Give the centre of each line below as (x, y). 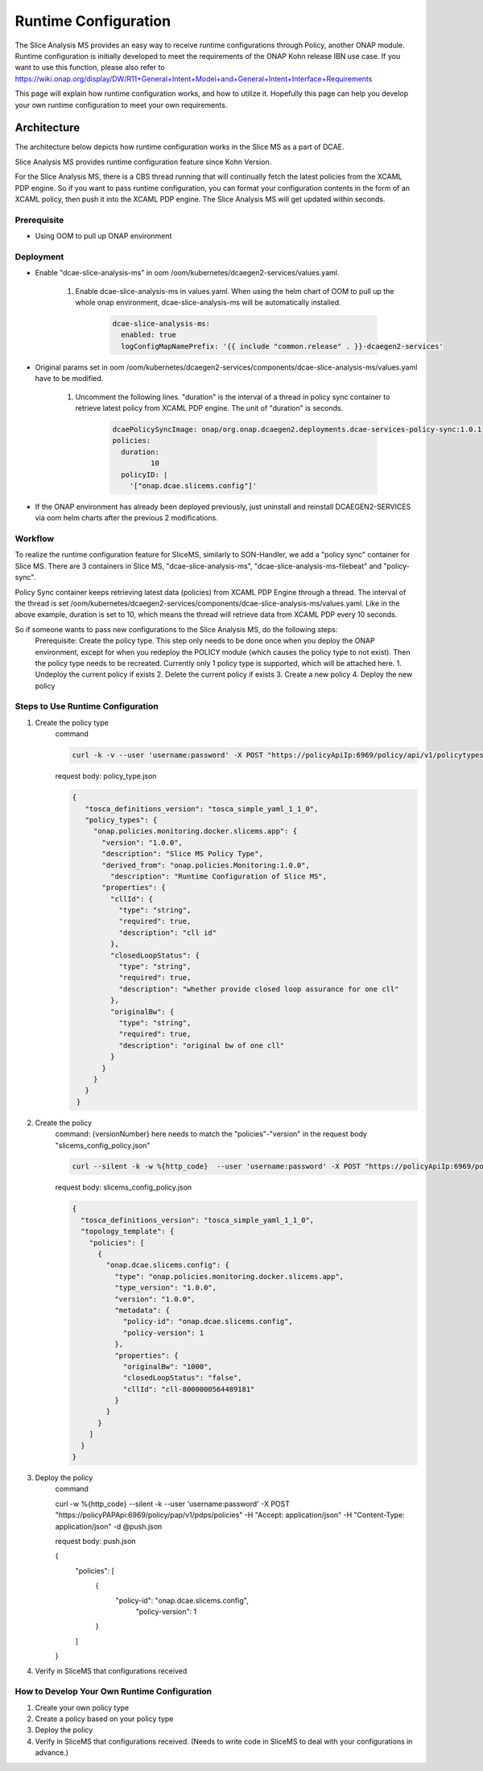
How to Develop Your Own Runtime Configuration (114, 1691)
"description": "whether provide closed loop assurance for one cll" (259, 989)
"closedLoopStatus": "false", (182, 1378)
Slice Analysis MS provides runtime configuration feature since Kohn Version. (143, 162)
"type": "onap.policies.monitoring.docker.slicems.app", (229, 1276)
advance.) (52, 1752)
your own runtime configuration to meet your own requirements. (121, 105)
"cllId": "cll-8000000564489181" (189, 1389)
